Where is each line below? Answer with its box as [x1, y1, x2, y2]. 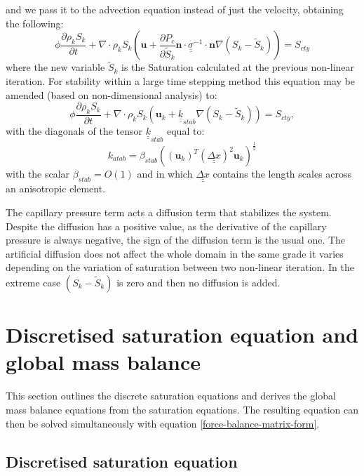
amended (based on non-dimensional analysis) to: [6, 87, 217, 102]
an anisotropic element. [6, 181, 106, 196]
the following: [6, 15, 64, 30]
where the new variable [6, 60, 105, 74]
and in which [137, 166, 193, 181]
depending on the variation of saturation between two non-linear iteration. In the [6, 260, 354, 275]
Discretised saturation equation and [6, 320, 358, 349]
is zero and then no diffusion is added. [116, 275, 281, 290]
